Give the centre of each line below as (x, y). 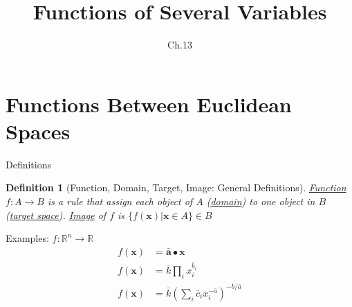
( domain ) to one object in (261, 201)
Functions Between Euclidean (149, 104)
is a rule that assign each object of (120, 201)
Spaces (38, 131)
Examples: (27, 238)
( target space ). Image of (56, 214)
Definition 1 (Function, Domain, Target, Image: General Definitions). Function (176, 187)
